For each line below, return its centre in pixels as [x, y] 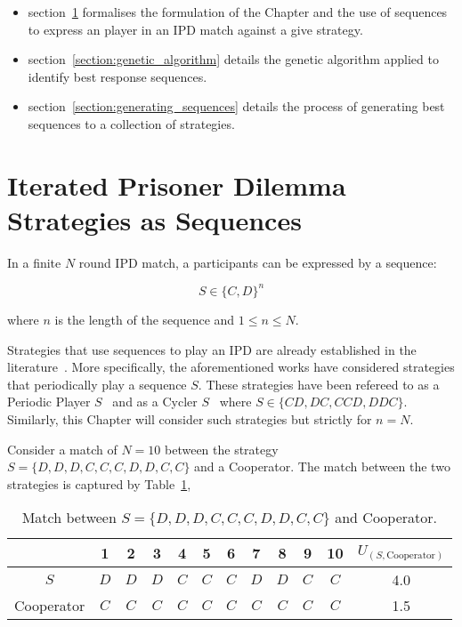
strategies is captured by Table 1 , [99, 483]
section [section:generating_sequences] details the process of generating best [236, 106]
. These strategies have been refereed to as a [319, 384]
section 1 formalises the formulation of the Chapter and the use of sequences [238, 12]
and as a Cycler [155, 402]
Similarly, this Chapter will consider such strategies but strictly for [190, 418]
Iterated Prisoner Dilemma [177, 185]
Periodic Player [49, 402]
